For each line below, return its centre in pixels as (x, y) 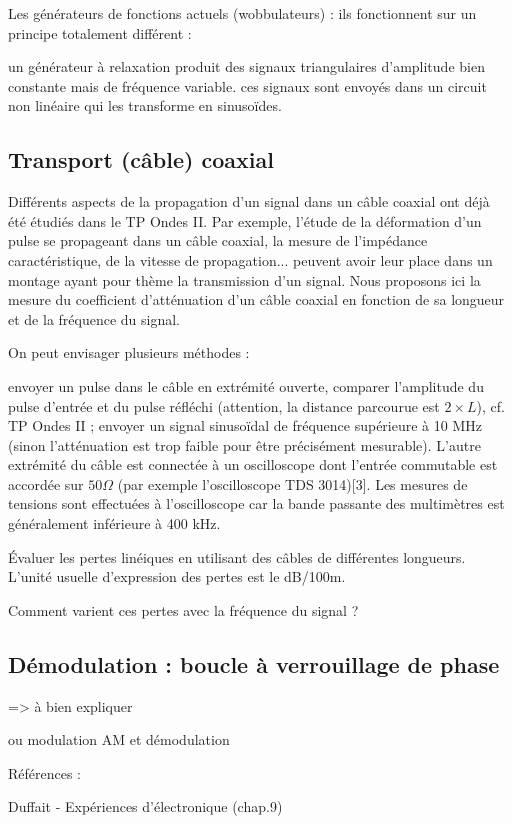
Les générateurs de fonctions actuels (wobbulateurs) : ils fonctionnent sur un (242, 13)
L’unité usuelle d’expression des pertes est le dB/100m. (177, 576)
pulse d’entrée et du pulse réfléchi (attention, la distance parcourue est (224, 405)
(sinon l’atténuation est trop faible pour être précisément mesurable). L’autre (244, 444)
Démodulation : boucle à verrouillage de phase (254, 663)
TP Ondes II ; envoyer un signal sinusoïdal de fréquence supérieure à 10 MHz (245, 425)
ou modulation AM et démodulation (119, 739)
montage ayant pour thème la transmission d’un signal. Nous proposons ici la (244, 279)
